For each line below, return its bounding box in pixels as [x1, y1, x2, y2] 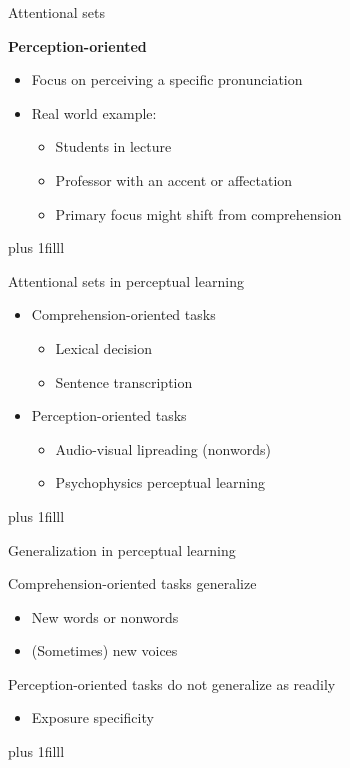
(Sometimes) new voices [31, 640, 178, 661]
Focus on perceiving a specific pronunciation [31, 69, 303, 90]
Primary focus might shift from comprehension [55, 203, 342, 224]
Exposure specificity [31, 707, 154, 728]
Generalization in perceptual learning [8, 539, 236, 560]
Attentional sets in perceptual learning [8, 270, 244, 291]
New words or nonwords [31, 606, 179, 627]
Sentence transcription [55, 371, 193, 392]
